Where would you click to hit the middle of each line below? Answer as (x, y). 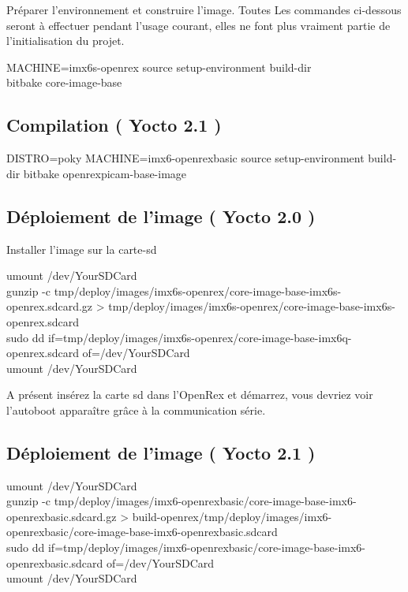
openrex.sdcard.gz (50, 306)
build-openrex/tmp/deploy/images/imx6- (232, 516)
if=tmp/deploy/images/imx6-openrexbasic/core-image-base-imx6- (206, 547)
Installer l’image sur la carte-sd (82, 249)
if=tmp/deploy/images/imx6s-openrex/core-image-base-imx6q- (200, 337)
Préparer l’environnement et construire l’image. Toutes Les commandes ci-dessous (204, 9)
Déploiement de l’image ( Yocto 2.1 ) (161, 452)
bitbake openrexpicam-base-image (105, 173)
